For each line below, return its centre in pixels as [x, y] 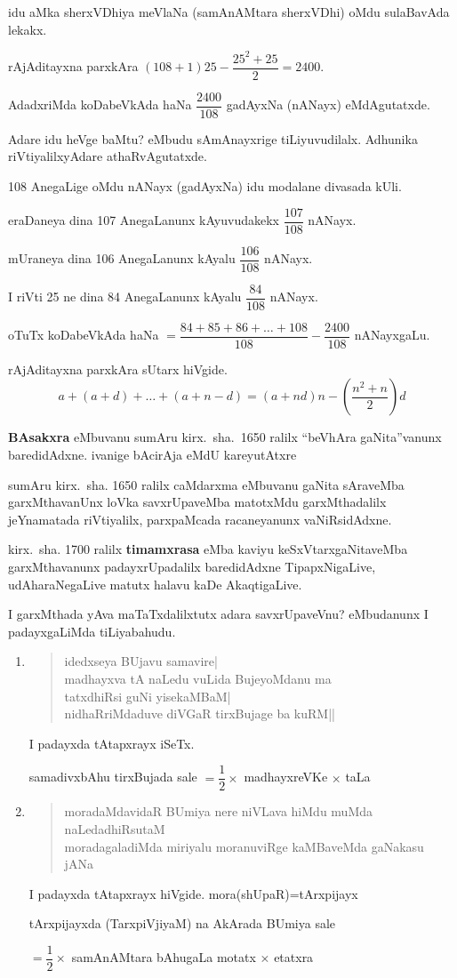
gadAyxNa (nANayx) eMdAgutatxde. [328, 104]
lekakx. [28, 29]
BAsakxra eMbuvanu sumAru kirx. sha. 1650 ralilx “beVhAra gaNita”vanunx [225, 437]
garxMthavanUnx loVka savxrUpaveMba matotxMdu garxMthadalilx [197, 502]
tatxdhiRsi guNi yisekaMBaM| [148, 696]
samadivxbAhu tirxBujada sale [113, 777]
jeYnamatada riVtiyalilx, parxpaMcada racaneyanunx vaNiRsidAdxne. [200, 519]
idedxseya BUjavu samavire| [141, 661]
